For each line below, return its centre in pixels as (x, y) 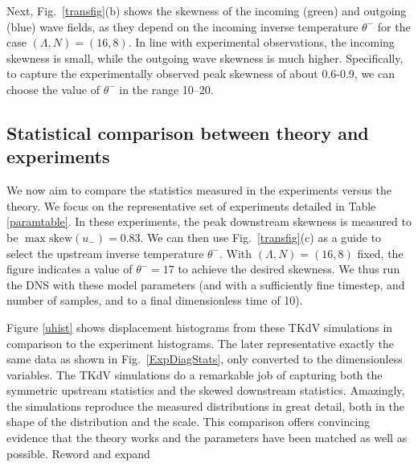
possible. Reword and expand (78, 453)
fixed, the (380, 253)
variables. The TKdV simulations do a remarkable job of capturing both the (195, 374)
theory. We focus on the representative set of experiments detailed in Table (191, 205)
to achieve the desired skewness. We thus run (289, 269)
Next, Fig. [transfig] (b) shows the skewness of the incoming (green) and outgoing (207, 10)
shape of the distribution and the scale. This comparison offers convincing (189, 422)
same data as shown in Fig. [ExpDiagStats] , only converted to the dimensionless (205, 359)
